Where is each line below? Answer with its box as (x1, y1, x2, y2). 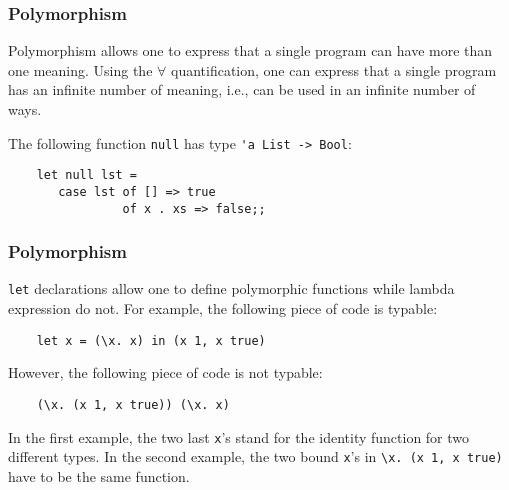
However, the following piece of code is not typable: (8, 362, 323, 383)
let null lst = (36, 168, 137, 183)
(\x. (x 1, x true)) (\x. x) (36, 397, 230, 412)
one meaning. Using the (8, 59, 153, 80)
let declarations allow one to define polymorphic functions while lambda (8, 278, 455, 299)
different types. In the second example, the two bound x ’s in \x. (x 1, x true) (8, 446, 503, 467)
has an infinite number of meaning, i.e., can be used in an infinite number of (8, 79, 476, 100)
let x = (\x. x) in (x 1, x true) (36, 333, 266, 348)
